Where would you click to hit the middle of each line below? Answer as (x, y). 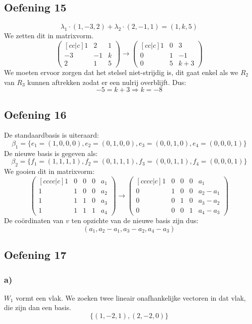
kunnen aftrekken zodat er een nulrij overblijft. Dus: (107, 82)
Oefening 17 (35, 255)
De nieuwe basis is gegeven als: (51, 153)
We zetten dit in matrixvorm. (49, 36)
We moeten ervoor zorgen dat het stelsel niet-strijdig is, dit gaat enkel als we (121, 72)
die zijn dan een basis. (38, 307)
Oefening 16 (35, 114)
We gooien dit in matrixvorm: (49, 171)
